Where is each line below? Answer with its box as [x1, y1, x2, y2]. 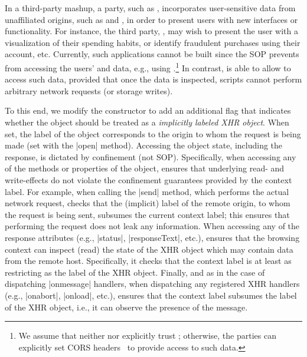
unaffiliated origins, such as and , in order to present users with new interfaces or [5, 13, 298, 25]
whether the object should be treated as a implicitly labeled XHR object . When [5, 116, 289, 128]
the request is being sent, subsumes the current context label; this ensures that [5, 208, 290, 220]
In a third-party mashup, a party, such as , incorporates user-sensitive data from [5, 2, 296, 14]
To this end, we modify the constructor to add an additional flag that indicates [5, 104, 291, 117]
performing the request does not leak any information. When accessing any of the [5, 220, 300, 232]
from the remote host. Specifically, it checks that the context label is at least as [5, 254, 292, 267]
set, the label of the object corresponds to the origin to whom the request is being [5, 127, 301, 140]
